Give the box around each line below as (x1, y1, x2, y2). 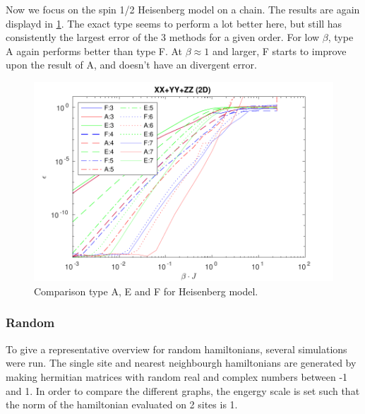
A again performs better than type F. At (6, 43, 183, 58)
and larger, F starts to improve (212, 43, 347, 58)
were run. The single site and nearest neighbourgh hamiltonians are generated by (6, 355, 357, 370)
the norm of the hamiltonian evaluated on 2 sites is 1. (6, 397, 238, 412)
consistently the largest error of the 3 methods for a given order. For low (6, 30, 320, 45)
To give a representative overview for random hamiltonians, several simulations (6, 341, 347, 356)
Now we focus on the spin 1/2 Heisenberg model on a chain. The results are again (6, 2, 360, 16)
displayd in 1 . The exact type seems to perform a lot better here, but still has (6, 16, 342, 30)
